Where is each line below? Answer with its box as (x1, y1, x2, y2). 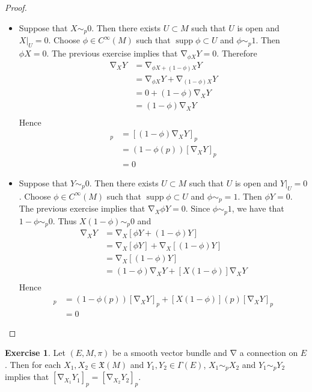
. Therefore (216, 46, 257, 59)
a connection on (239, 346, 298, 359)
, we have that (231, 202, 284, 215)
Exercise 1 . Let (5, 346, 66, 359)
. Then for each (5, 358, 61, 370)
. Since (185, 202, 210, 215)
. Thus (52, 214, 77, 227)
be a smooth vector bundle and (112, 346, 227, 359)
